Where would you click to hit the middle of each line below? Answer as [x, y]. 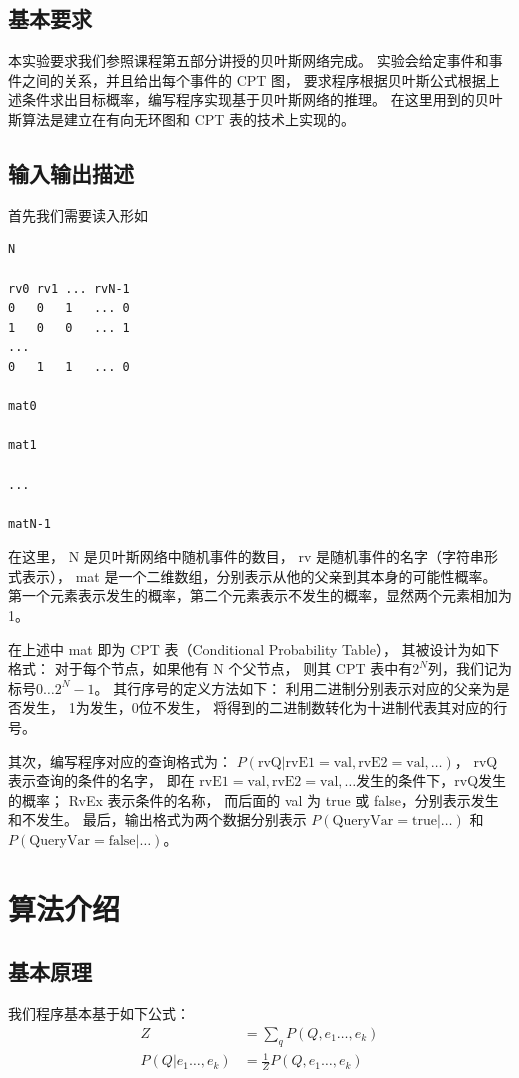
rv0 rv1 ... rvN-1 [69, 288]
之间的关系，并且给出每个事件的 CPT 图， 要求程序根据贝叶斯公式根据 [253, 79]
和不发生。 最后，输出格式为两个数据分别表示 [157, 819]
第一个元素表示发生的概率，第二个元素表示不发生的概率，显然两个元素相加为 [260, 595]
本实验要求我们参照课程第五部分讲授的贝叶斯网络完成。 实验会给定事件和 [248, 60]
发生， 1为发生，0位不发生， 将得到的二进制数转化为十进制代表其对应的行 [264, 707]
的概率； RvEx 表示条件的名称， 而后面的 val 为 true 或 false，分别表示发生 [253, 799]
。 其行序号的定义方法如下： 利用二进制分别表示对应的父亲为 [295, 687]
